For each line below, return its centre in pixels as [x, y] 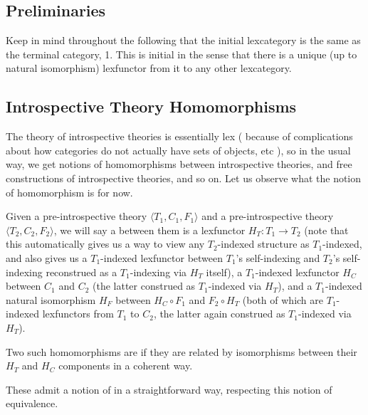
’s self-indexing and [278, 257]
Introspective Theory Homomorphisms [151, 106]
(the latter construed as [144, 286]
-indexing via [158, 272]
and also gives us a [47, 257]
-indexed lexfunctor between [162, 257]
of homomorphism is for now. [69, 192]
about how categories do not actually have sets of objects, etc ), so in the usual [178, 150]
